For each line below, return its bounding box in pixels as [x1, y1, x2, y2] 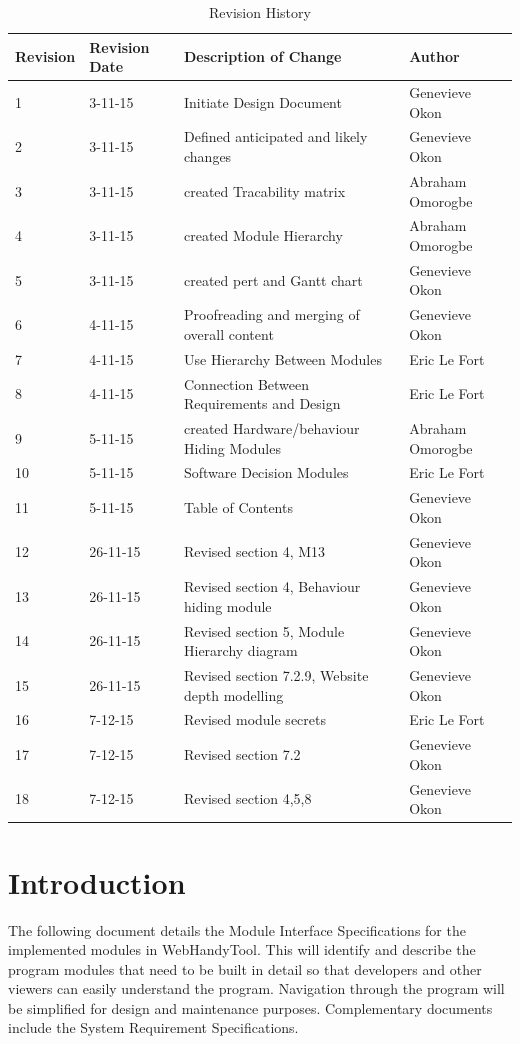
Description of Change [184, 46, 342, 67]
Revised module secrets [184, 709, 326, 730]
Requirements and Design [184, 393, 341, 414]
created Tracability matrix [184, 180, 346, 201]
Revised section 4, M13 [184, 541, 326, 562]
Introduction [8, 861, 186, 902]
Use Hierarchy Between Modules [184, 348, 382, 369]
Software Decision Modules [184, 462, 349, 483]
